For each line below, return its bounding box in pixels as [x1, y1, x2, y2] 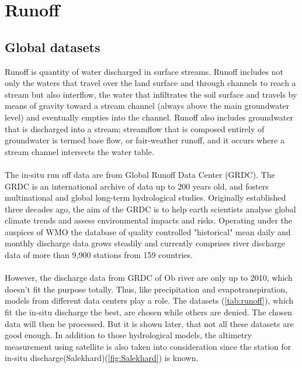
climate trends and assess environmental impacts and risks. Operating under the [5, 214, 292, 226]
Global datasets [5, 37, 100, 56]
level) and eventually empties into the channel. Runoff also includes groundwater [5, 111, 294, 123]
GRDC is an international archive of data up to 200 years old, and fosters [5, 180, 269, 192]
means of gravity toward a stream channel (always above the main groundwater [5, 99, 290, 112]
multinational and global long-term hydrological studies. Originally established [5, 191, 286, 204]
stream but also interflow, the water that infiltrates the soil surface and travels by [5, 88, 297, 100]
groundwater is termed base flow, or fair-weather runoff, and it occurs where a [5, 134, 284, 146]
